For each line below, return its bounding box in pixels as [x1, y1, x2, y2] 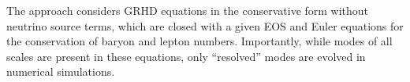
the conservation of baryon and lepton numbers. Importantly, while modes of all [6, 33, 393, 49]
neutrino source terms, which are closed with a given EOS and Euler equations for [6, 17, 404, 34]
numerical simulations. [6, 63, 115, 80]
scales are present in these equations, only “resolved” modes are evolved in [6, 48, 366, 64]
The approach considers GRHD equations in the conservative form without [6, 2, 369, 18]
